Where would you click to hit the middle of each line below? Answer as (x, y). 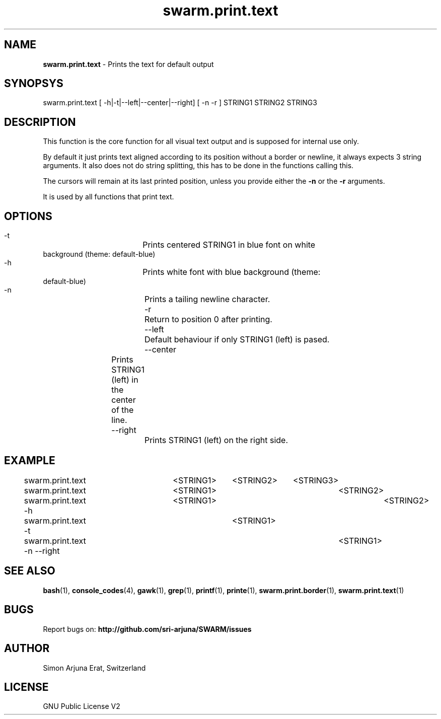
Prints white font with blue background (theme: (232, 272)
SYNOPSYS (34, 84)
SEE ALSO (30, 571)
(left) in (125, 380)
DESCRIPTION (40, 122)
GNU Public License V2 (82, 706)
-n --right (42, 551)
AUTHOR (27, 649)
